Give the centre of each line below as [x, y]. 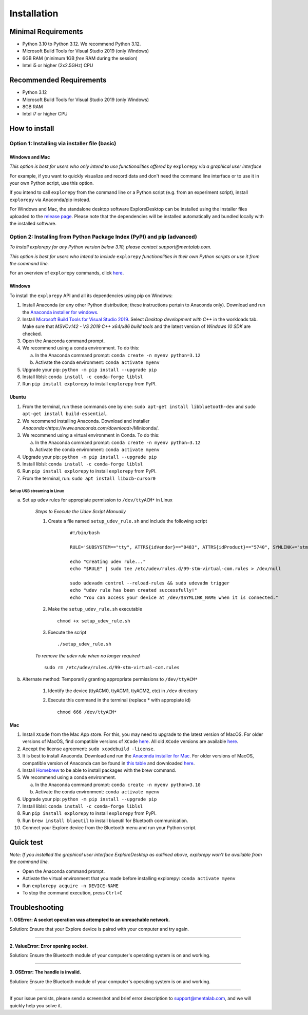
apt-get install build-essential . [65, 414]
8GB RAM [33, 106]
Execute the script [67, 632]
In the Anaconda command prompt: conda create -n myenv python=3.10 [118, 785]
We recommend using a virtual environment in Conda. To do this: [91, 435]
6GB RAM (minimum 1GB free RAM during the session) [80, 58]
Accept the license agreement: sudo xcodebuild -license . [89, 749]
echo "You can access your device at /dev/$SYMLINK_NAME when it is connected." [174, 597]
